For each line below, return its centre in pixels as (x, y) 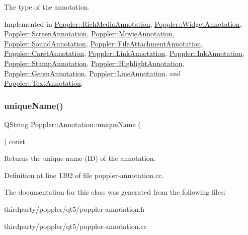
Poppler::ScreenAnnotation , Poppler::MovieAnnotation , (89, 34)
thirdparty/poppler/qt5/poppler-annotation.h (74, 209)
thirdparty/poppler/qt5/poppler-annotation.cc (75, 226)
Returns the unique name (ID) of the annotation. (80, 158)
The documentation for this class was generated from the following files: (115, 192)
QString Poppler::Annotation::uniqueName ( (72, 124)
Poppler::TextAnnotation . (44, 83)
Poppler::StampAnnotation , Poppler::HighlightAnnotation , (94, 63)
